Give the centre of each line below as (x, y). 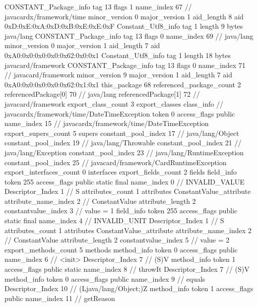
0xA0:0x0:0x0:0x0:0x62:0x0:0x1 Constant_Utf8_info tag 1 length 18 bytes (118, 55)
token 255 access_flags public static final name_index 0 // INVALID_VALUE (125, 181)
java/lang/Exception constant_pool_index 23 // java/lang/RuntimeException (124, 152)
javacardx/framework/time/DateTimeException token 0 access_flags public (120, 113)
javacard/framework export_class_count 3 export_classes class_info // (114, 103)
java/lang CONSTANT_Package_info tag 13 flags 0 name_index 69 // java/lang (129, 35)
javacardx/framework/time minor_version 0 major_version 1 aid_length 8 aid (124, 16)
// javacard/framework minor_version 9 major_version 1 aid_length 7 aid (118, 75)
